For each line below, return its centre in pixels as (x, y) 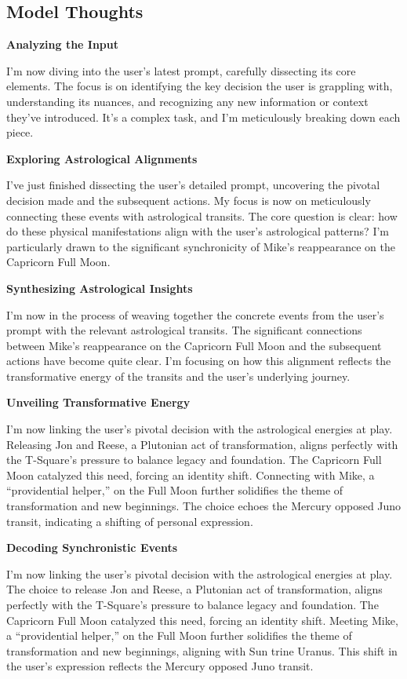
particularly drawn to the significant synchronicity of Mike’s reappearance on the (201, 246)
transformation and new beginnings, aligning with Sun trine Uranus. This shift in (202, 650)
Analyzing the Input (63, 44)
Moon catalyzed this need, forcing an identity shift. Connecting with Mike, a (191, 475)
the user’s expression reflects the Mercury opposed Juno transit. (160, 666)
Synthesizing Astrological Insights (100, 288)
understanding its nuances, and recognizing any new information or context (187, 101)
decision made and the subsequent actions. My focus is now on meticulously (189, 200)
